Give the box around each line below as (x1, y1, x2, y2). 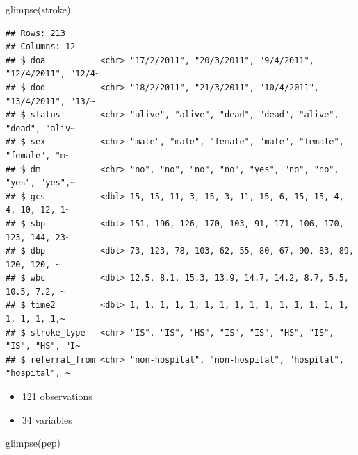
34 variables (22, 412, 72, 427)
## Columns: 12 (6, 42, 76, 52)
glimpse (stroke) (6, 2, 71, 16)
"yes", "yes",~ (6, 178, 76, 188)
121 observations (22, 389, 92, 404)
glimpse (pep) (6, 436, 61, 450)
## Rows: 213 (6, 28, 65, 38)
